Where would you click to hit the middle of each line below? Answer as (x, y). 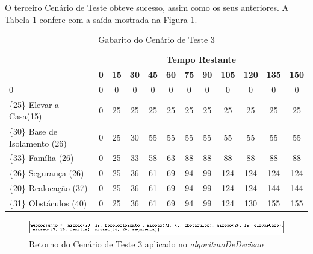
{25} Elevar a (34, 104)
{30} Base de (33, 131)
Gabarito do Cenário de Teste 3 (156, 40)
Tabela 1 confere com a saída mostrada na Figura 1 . (101, 19)
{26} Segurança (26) (47, 173)
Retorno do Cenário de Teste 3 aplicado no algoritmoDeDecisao (146, 243)
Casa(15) (26, 116)
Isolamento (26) (38, 143)
